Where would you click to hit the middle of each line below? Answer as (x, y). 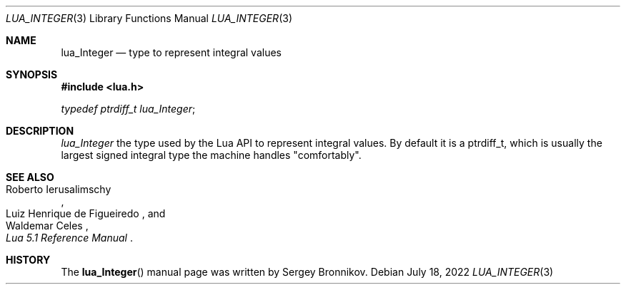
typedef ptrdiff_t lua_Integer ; (128, 109)
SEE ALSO (30, 177)
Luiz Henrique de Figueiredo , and (86, 213)
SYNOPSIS (32, 74)
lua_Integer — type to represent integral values (171, 52)
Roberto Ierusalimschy (59, 189)
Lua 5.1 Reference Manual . (69, 238)
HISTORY (28, 260)
